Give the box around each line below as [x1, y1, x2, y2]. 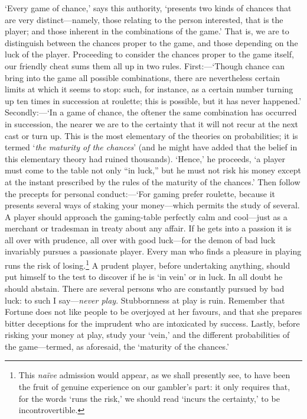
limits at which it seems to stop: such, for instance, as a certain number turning [5, 83, 293, 95]
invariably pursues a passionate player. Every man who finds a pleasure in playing [5, 245, 302, 257]
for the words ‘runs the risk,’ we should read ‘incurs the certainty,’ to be [18, 392, 280, 404]
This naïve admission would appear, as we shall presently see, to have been [18, 369, 290, 381]
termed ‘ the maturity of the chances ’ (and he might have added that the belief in [5, 141, 298, 153]
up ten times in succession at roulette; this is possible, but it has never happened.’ [5, 94, 302, 107]
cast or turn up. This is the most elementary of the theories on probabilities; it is [5, 129, 298, 141]
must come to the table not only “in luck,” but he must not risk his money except [5, 164, 301, 176]
